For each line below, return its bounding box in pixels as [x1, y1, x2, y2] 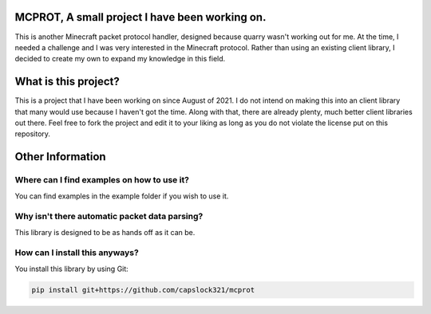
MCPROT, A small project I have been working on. [14, 10, 267, 24]
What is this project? [14, 75, 120, 88]
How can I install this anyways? [14, 247, 139, 258]
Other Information [14, 150, 107, 163]
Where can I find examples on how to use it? [14, 175, 190, 186]
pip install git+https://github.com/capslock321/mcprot [31, 285, 255, 294]
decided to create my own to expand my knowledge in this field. [14, 54, 226, 64]
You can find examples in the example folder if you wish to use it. [14, 191, 229, 201]
